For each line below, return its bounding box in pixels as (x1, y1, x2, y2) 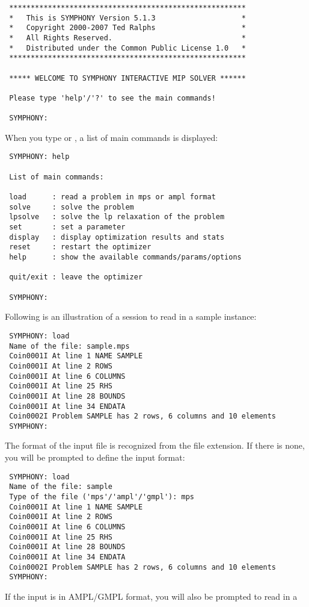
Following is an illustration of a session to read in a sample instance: (5, 310, 257, 323)
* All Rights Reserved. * (9, 33, 246, 42)
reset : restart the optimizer (9, 243, 151, 252)
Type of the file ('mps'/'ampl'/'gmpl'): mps (9, 492, 194, 501)
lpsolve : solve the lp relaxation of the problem (9, 213, 225, 222)
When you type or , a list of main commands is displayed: (5, 131, 218, 143)
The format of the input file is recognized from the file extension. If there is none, (5, 439, 305, 452)
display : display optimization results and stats (9, 232, 225, 241)
